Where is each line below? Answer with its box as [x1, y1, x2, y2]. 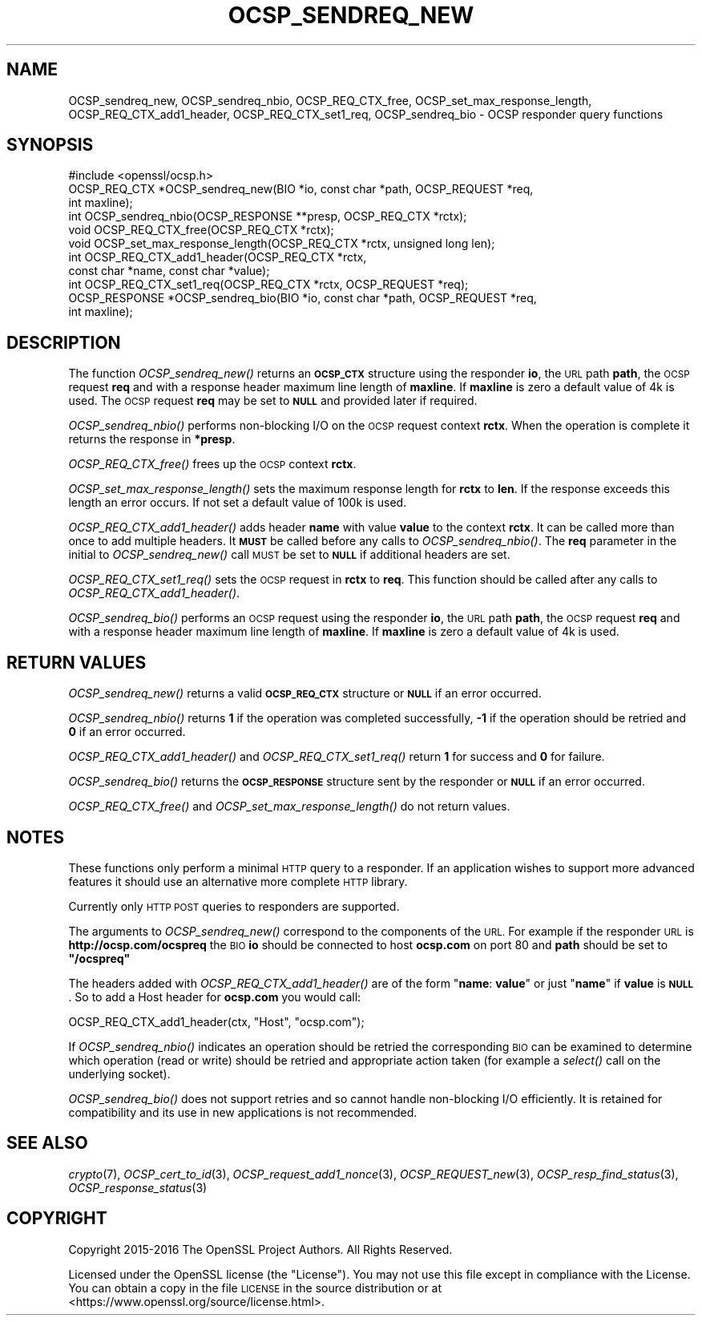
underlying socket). [68, 1066, 171, 1081]
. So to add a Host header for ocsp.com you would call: [68, 989, 361, 1004]
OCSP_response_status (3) [68, 1180, 208, 1195]
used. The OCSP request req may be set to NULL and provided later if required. [68, 394, 478, 408]
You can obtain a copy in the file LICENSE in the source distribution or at [68, 1280, 442, 1295]
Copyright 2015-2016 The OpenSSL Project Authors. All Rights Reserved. [68, 1242, 453, 1256]
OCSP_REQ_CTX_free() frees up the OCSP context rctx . [68, 457, 357, 471]
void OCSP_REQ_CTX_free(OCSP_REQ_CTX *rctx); [68, 223, 334, 237]
